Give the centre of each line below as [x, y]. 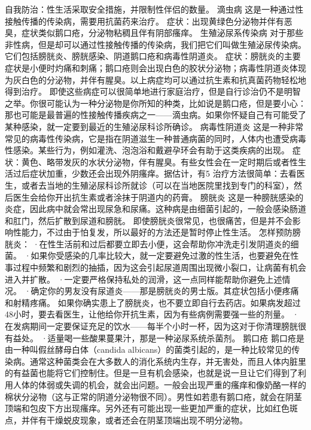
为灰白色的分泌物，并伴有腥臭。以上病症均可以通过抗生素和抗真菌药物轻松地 [155, 79]
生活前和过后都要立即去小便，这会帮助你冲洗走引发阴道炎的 [173, 243]
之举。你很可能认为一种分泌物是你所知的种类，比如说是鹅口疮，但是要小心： [155, 103]
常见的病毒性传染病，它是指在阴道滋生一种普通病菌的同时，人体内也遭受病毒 [155, 138]
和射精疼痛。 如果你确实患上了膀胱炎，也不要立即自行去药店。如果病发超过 [153, 302]
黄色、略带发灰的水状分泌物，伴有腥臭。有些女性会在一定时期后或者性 [159, 161]
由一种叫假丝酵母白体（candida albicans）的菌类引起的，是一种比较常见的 [148, 349]
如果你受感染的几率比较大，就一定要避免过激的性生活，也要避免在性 [165, 255]
